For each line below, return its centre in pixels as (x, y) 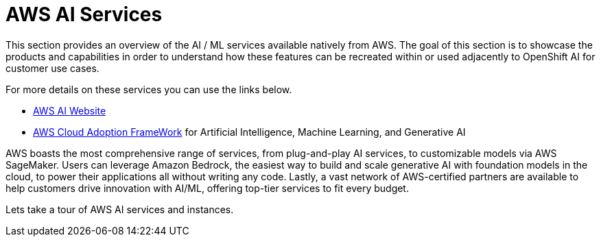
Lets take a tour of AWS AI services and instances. (120, 209)
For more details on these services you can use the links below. (149, 89)
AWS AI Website (70, 110)
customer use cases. (52, 68)
